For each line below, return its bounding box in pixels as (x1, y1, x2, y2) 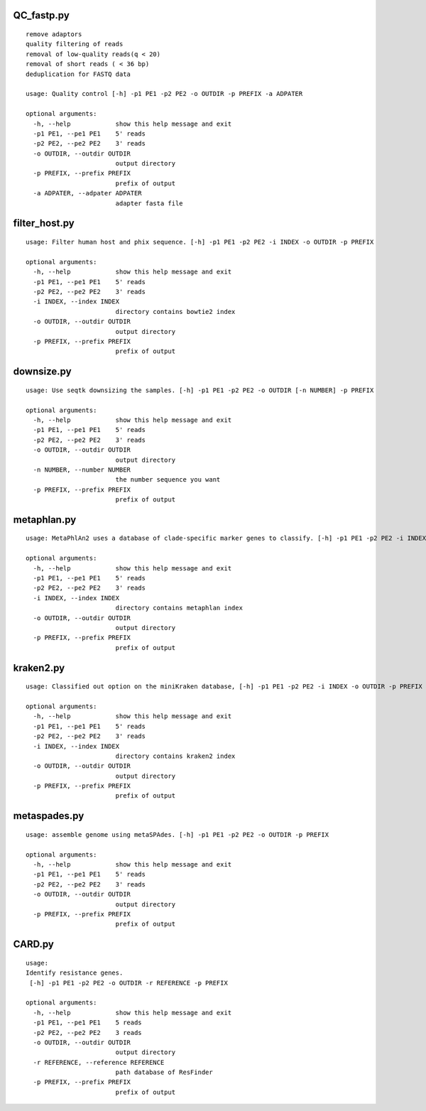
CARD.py (13, 938, 55, 950)
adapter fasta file (115, 199, 184, 207)
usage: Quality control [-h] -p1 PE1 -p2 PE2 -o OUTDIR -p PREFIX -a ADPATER (26, 90, 303, 98)
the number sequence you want (115, 476, 221, 484)
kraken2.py (13, 661, 65, 674)
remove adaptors (26, 31, 82, 38)
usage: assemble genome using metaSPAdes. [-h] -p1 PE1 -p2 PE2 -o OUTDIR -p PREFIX (26, 830, 329, 838)
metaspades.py (13, 810, 84, 822)
